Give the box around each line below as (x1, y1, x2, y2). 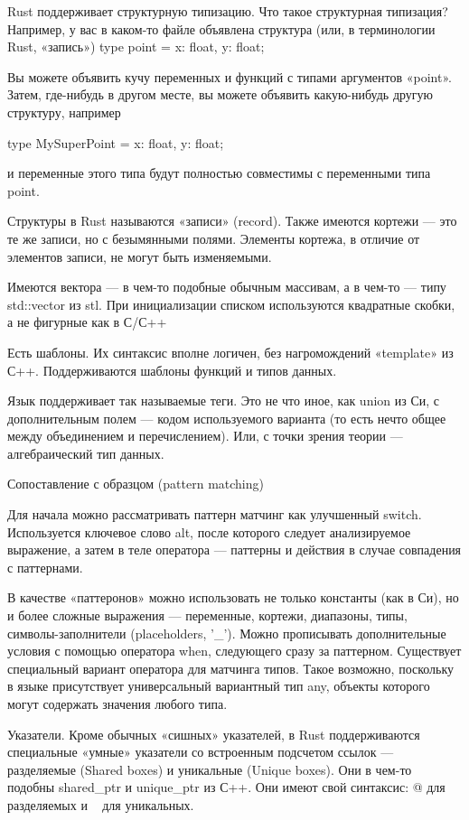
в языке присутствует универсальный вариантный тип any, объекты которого (7, 676, 430, 695)
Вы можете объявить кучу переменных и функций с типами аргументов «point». (7, 67, 452, 86)
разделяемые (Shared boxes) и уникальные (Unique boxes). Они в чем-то (7, 759, 412, 778)
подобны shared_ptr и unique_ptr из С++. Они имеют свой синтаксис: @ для (7, 778, 446, 797)
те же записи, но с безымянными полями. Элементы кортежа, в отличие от (7, 228, 420, 247)
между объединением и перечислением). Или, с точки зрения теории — (7, 426, 403, 445)
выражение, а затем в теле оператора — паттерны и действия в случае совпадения (7, 540, 462, 559)
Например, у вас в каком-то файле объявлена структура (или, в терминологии (7, 19, 436, 38)
